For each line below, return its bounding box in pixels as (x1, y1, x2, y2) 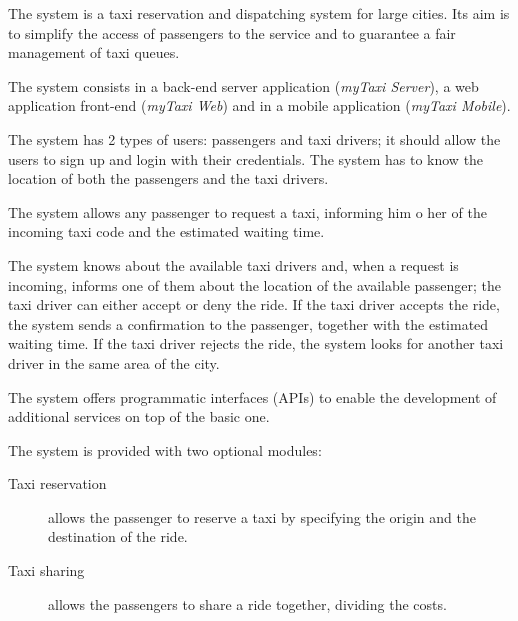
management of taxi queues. (8, 42, 180, 63)
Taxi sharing (8, 560, 85, 581)
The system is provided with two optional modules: (8, 439, 322, 460)
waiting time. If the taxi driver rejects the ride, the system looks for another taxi (8, 333, 504, 354)
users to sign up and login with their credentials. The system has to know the (8, 148, 484, 169)
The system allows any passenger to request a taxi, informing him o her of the (8, 201, 487, 222)
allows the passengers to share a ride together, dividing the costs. (48, 593, 447, 614)
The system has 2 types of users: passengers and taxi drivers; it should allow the (8, 128, 501, 149)
